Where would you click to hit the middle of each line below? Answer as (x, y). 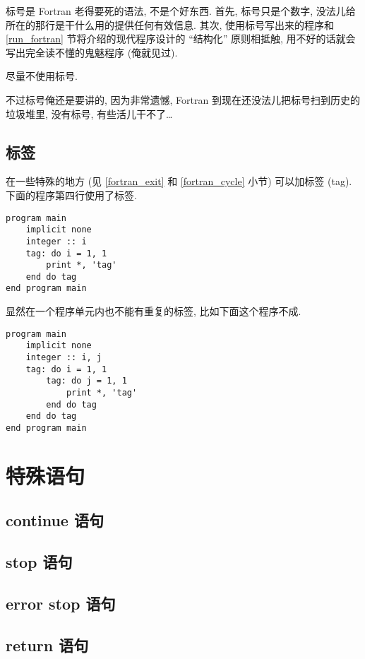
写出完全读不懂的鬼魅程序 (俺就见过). (92, 52)
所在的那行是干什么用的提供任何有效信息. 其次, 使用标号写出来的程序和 (170, 24)
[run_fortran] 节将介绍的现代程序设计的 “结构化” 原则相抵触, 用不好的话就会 (181, 38)
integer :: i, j (64, 358)
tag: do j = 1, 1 (86, 381)
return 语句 (47, 645)
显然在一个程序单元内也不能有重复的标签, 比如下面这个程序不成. (154, 311)
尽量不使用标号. (42, 76)
